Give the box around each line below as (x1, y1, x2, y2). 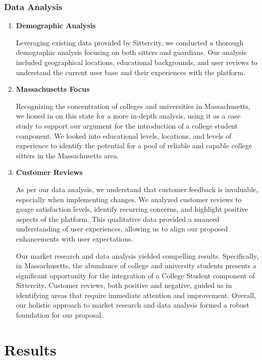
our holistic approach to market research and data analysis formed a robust (16, 299, 249, 310)
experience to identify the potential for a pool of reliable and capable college (16, 140, 252, 151)
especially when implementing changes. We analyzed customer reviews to (16, 194, 242, 204)
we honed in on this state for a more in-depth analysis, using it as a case (16, 110, 241, 121)
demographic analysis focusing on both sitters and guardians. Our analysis (16, 47, 247, 57)
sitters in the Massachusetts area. (16, 150, 119, 160)
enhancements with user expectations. (16, 233, 133, 244)
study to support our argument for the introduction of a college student (16, 120, 238, 131)
